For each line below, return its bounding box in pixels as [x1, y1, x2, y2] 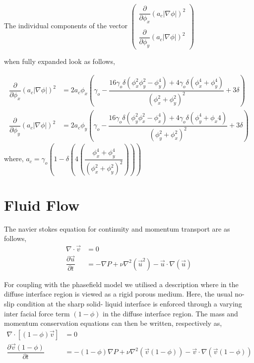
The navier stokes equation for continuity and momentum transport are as [4, 223, 230, 234]
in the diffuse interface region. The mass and [103, 308, 238, 318]
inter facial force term [4, 308, 70, 318]
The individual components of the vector [4, 20, 128, 31]
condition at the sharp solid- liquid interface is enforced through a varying [16, 298, 242, 308]
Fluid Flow [4, 194, 80, 215]
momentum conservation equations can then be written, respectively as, [4, 318, 222, 328]
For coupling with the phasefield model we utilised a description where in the [4, 279, 239, 289]
